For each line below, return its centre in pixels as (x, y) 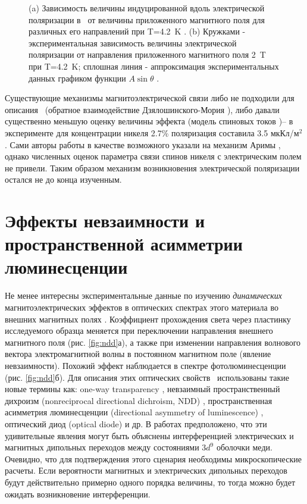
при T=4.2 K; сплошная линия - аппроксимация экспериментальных (154, 66)
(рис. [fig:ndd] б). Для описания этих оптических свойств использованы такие (147, 377)
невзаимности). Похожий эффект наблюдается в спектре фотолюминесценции (145, 365)
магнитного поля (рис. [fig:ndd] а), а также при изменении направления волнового (153, 342)
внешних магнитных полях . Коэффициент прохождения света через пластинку (148, 319)
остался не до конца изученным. (63, 179)
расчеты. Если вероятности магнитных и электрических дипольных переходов (146, 470)
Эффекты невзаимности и (105, 220)
